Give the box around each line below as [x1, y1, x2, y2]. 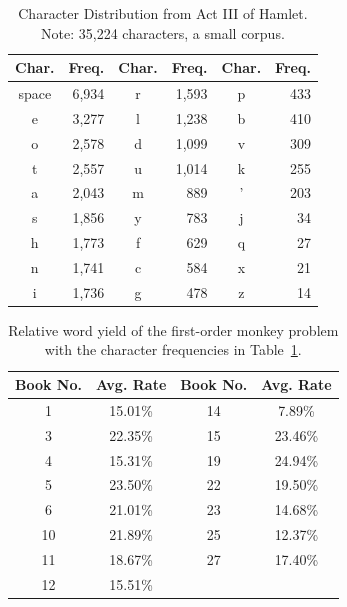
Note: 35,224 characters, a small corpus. [41, 22, 285, 43]
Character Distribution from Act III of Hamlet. [18, 3, 308, 23]
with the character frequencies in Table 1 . [44, 339, 302, 360]
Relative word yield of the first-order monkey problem [8, 319, 339, 340]
